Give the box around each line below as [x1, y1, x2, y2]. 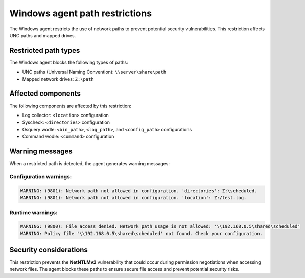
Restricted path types [9, 46, 80, 55]
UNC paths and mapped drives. [9, 32, 76, 38]
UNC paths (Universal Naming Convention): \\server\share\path [22, 69, 167, 75]
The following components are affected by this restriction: [9, 103, 132, 109]
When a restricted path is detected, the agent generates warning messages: [9, 160, 170, 166]
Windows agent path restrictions [9, 8, 152, 19]
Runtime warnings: [9, 209, 58, 216]
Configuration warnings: [9, 173, 72, 180]
